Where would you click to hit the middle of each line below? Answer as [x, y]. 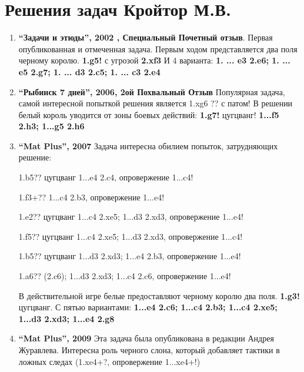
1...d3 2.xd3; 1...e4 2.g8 [66, 318]
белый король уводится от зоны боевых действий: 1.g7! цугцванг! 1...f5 [149, 114]
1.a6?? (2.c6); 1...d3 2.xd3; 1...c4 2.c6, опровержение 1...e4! [125, 276]
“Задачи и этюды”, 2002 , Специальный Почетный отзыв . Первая [146, 37]
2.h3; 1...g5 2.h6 [51, 126]
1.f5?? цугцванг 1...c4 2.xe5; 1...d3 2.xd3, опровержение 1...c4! [131, 236]
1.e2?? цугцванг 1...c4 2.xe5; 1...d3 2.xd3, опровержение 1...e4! [131, 217]
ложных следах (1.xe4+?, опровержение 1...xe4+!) [109, 361]
